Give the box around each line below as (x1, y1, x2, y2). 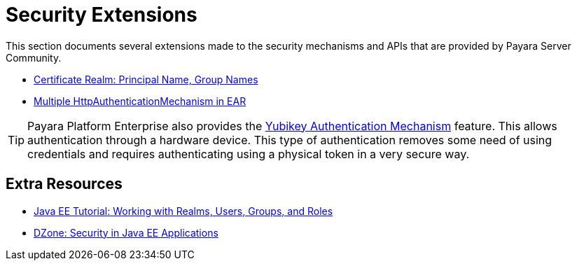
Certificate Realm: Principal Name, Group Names (34, 73, 258, 85)
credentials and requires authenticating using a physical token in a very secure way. (27, 146, 470, 161)
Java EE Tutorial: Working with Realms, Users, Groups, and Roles (34, 204, 333, 217)
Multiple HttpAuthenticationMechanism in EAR (34, 94, 246, 107)
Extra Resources (6, 175, 123, 193)
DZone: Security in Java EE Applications (34, 226, 218, 239)
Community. (6, 51, 62, 64)
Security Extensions (6, 3, 197, 27)
